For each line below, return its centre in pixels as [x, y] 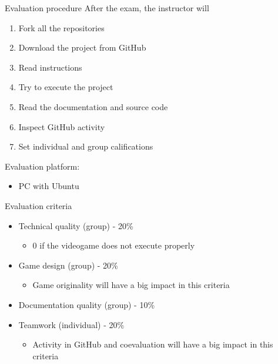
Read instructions [50, 67]
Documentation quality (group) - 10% [87, 304]
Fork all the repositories [61, 27]
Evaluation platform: [42, 166]
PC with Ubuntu [49, 186]
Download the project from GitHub [82, 47]
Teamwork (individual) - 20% [71, 324]
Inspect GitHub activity [62, 126]
